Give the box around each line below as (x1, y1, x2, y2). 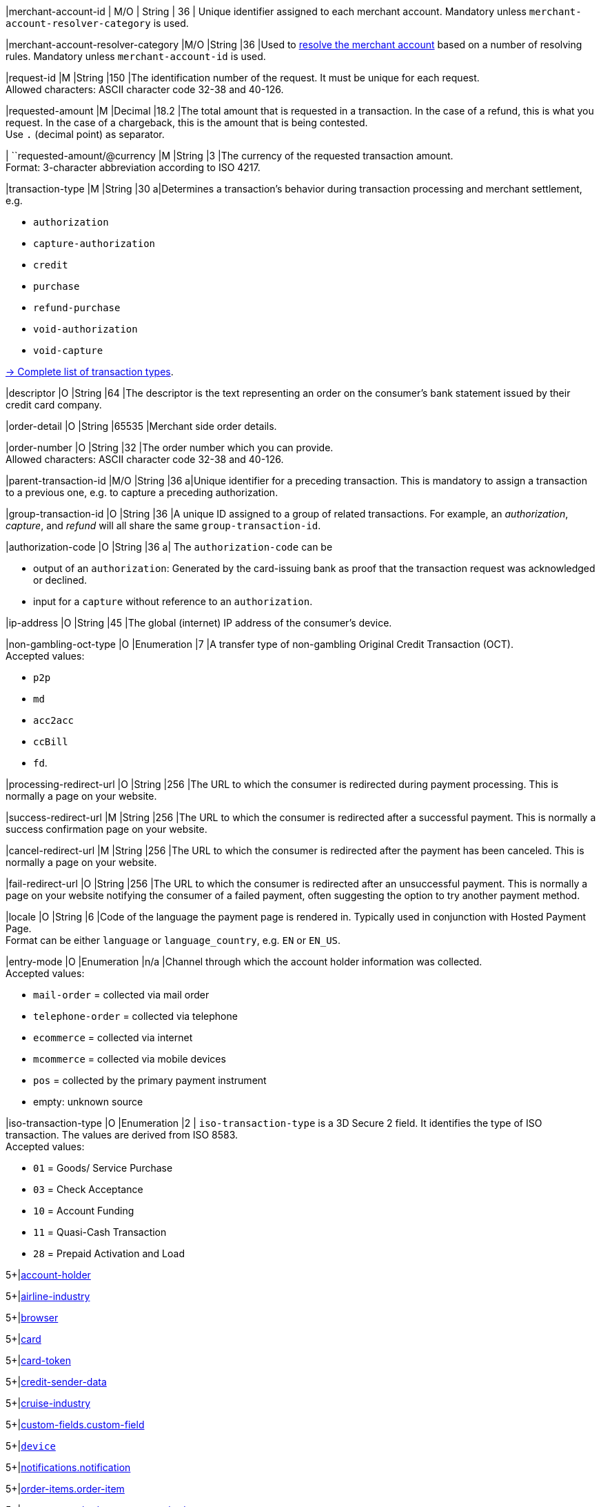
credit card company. (6, 399, 102, 411)
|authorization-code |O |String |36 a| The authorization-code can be (6, 541, 333, 553)
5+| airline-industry (6, 1290, 90, 1302)
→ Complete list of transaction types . (6, 366, 174, 377)
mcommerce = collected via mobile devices (33, 1053, 226, 1065)
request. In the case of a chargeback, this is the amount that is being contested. (6, 117, 368, 128)
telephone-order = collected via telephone (33, 1010, 238, 1022)
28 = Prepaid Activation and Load (33, 1248, 185, 1259)
